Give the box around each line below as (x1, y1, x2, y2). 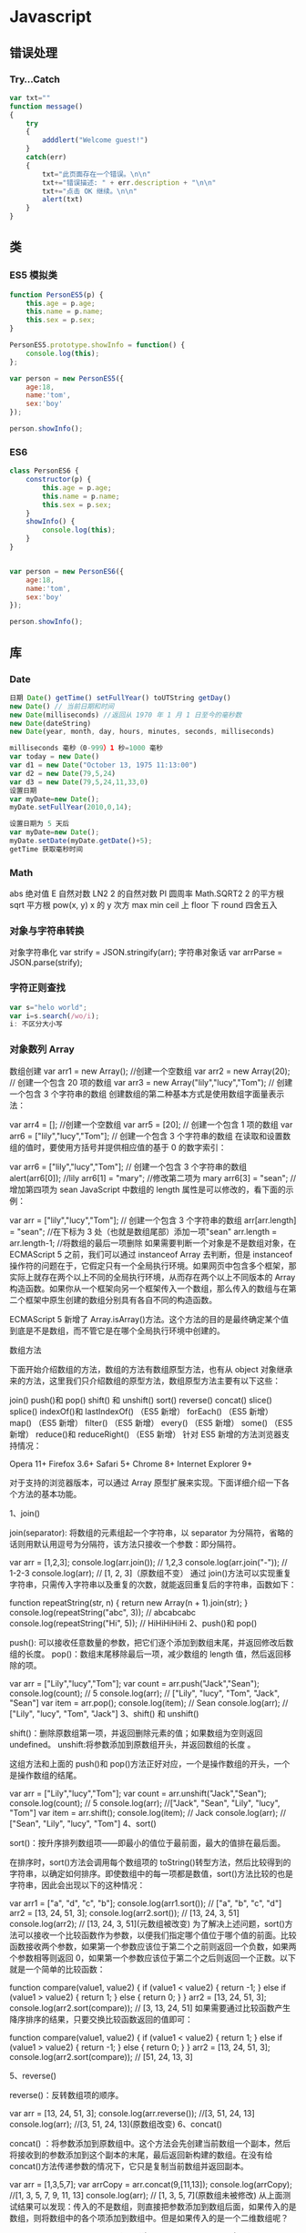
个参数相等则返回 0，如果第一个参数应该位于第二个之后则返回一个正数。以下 (9, 1952, 296, 1963)
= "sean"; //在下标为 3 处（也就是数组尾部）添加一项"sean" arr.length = (9, 1226, 278, 1237)
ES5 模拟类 (9, 269, 57, 281)
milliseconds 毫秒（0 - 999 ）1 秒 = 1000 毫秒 (9, 744, 164, 753)
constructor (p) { (25, 475, 92, 484)
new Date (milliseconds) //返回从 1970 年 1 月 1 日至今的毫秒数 (9, 710, 242, 719)
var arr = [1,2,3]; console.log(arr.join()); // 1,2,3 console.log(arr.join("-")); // (9, 1556, 289, 1567)
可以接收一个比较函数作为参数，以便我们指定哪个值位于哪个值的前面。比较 (16, 1929, 297, 1941)
